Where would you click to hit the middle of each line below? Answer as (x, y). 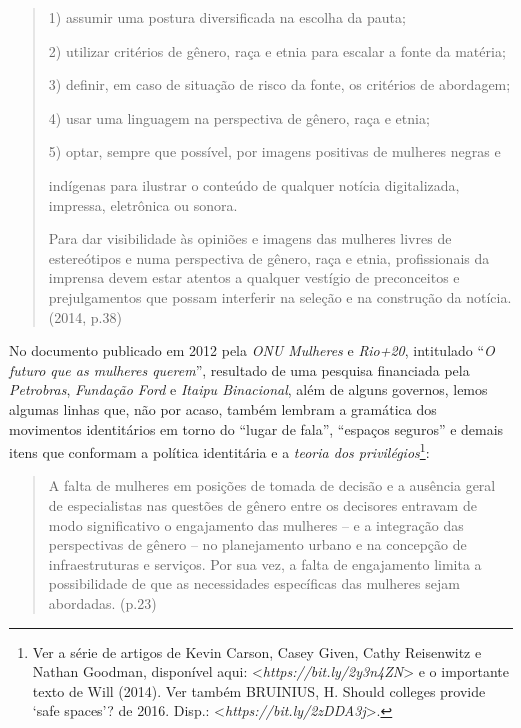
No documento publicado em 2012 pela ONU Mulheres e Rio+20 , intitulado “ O (252, 350)
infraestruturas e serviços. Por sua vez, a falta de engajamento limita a (265, 563)
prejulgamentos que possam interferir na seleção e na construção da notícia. (280, 296)
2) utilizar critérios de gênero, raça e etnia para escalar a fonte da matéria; (277, 50)
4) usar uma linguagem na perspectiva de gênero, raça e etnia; (239, 117)
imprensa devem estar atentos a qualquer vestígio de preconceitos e (254, 277)
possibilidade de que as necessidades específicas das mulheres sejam (254, 583)
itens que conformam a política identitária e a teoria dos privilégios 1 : (219, 450)
